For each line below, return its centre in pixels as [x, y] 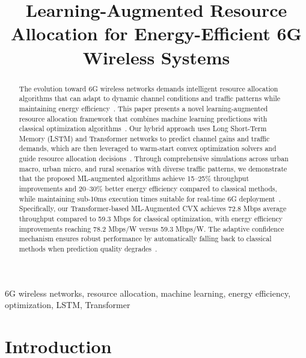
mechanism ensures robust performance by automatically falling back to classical [145, 239]
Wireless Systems [156, 57]
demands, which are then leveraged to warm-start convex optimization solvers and [148, 148]
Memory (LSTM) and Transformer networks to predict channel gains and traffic [144, 138]
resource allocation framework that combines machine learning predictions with [143, 118]
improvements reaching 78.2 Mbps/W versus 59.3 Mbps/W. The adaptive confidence [151, 228]
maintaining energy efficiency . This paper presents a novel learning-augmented [143, 108]
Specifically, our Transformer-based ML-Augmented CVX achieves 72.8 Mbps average [153, 208]
